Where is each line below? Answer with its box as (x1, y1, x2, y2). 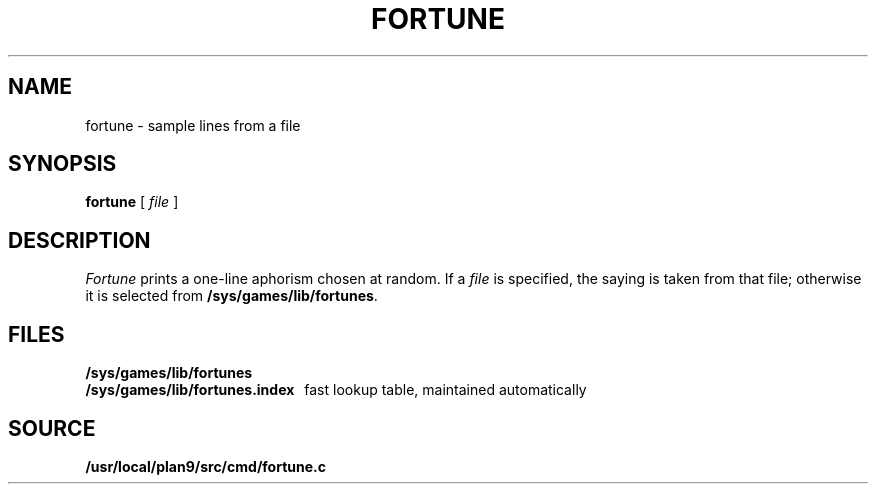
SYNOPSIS (8, 151, 117, 177)
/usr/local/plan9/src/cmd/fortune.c (85, 457, 326, 475)
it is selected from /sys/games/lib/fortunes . (85, 287, 378, 305)
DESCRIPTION (8, 227, 151, 253)
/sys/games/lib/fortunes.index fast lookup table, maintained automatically (85, 381, 587, 399)
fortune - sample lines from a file (85, 116, 301, 134)
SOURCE (8, 415, 96, 441)
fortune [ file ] (85, 193, 179, 211)
